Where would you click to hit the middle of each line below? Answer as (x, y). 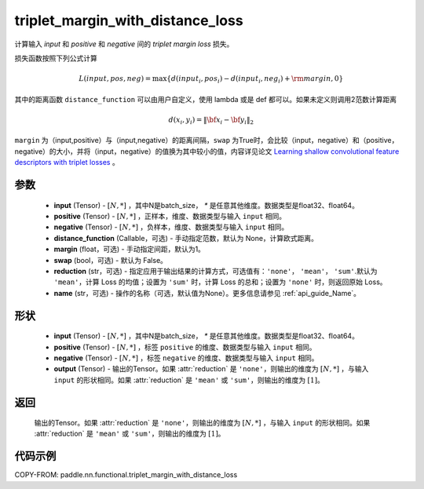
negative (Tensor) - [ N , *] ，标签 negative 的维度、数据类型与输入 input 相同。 (186, 358)
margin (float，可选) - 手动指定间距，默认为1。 (130, 249)
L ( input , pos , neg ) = (115, 79)
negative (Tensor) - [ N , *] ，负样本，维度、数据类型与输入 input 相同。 (171, 227)
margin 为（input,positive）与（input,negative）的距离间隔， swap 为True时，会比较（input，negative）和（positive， (207, 140)
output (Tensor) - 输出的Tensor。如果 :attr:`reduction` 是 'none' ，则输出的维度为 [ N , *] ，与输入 (211, 369)
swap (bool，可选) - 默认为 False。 (111, 260)
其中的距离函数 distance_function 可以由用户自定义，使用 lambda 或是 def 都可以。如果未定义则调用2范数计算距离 (205, 99)
